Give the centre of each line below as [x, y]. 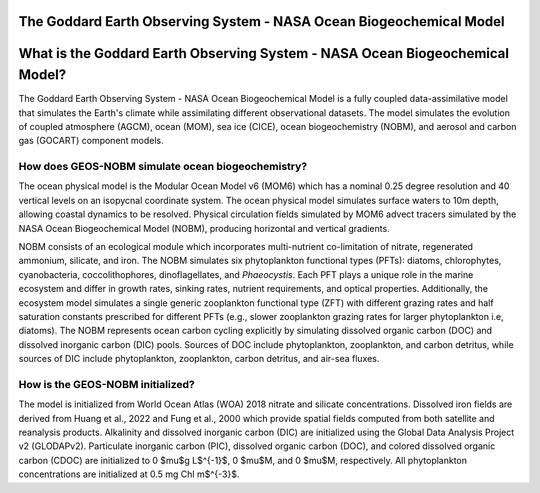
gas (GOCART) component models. [91, 141]
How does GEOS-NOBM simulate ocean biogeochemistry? [163, 167]
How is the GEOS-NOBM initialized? [106, 384]
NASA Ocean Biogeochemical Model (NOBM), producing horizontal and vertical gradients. [204, 228]
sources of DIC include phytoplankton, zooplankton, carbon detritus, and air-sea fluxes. [199, 359]
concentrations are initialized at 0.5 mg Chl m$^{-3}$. [129, 474]
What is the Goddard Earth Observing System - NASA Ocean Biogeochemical [264, 53]
